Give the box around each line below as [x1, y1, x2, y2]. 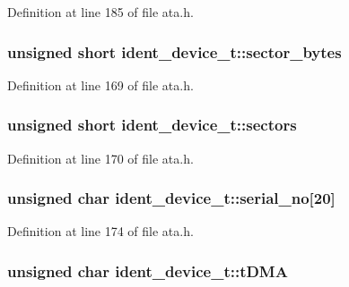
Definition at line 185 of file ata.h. [7, 3, 194, 21]
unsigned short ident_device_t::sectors [7, 114, 297, 136]
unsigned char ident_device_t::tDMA [7, 259, 288, 282]
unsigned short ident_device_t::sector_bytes [7, 40, 342, 63]
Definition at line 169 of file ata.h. [7, 75, 194, 94]
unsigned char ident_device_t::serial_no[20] [7, 187, 336, 209]
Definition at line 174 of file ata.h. [7, 222, 194, 241]
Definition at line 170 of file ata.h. [7, 148, 194, 167]
